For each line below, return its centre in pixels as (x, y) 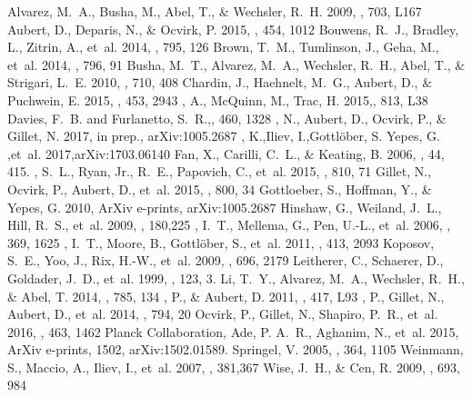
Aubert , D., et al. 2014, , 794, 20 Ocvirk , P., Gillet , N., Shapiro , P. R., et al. (223, 314)
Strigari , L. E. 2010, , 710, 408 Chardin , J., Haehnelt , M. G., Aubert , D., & (220, 82)
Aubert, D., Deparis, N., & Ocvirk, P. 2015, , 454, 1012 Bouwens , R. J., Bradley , (233, 29)
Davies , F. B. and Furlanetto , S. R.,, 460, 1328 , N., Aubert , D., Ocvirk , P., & (227, 118)
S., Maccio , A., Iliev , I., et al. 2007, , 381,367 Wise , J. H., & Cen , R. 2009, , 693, (234, 367)
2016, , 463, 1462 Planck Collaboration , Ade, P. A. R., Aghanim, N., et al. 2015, (233, 331)
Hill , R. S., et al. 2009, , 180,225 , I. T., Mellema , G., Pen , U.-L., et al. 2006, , (229, 225)
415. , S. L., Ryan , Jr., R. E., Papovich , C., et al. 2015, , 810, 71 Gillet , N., (220, 171)
